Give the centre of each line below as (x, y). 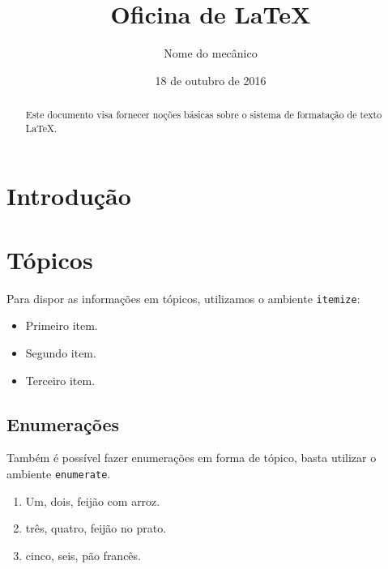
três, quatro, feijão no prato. (96, 528)
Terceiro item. (60, 380)
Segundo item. (61, 352)
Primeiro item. (62, 325)
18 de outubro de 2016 (211, 80)
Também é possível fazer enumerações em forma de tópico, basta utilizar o (192, 458)
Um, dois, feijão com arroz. (93, 501)
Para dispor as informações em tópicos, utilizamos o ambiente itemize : (183, 298)
